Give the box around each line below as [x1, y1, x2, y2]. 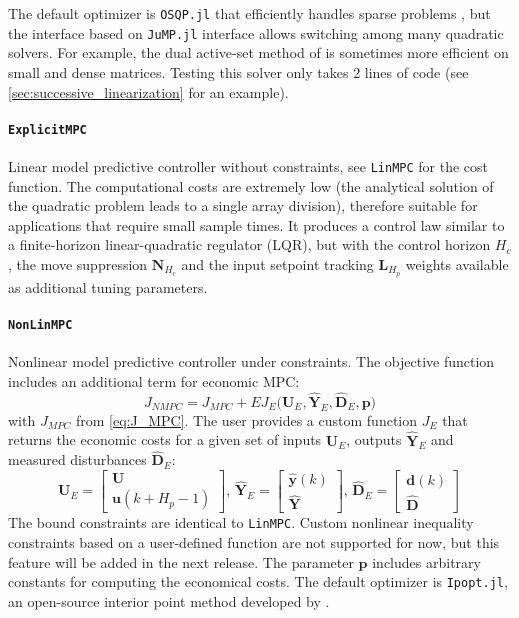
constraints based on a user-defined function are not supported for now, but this [8, 532, 500, 553]
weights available [405, 253, 509, 274]
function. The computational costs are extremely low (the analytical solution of [8, 175, 494, 196]
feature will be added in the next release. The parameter [8, 551, 354, 572]
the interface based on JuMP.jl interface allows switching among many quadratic [8, 22, 504, 43]
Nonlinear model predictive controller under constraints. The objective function [8, 351, 495, 372]
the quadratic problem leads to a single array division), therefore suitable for [8, 195, 478, 216]
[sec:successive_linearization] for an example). [8, 81, 289, 102]
